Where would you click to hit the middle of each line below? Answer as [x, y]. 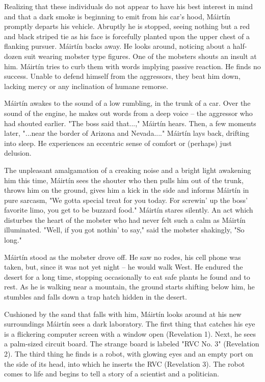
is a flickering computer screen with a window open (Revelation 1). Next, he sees [130, 333]
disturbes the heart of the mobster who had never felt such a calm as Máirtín [125, 219]
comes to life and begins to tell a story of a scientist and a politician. [112, 374]
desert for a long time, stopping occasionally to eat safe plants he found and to [127, 276]
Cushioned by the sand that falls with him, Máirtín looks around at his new [123, 314]
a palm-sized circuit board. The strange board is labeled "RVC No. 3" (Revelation [132, 344]
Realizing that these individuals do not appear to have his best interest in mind [128, 6]
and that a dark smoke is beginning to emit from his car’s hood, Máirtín [117, 16]
